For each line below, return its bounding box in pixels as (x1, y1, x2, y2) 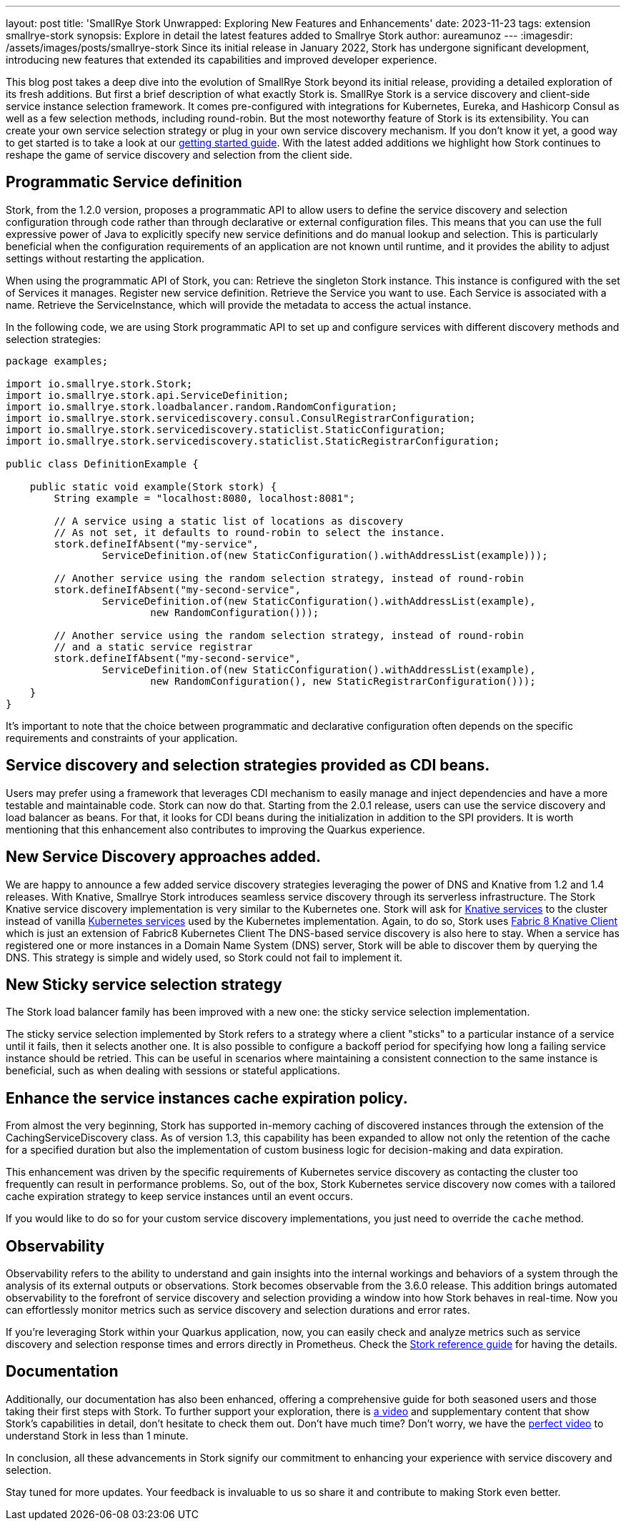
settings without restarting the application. (6, 252, 204, 264)
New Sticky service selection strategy (6, 975, 282, 994)
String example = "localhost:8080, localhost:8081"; (54, 492, 355, 504)
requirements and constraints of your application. (6, 731, 238, 744)
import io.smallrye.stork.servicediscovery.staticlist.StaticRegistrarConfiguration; (6, 435, 500, 447)
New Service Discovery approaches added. (6, 848, 322, 866)
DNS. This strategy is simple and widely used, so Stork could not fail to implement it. (6, 951, 403, 963)
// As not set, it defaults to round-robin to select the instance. (54, 526, 446, 538)
